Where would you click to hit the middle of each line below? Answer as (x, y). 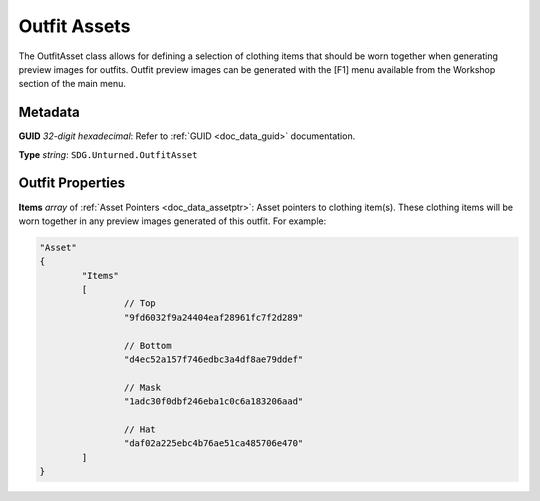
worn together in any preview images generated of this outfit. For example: (172, 221)
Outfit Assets (74, 26)
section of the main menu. (72, 84)
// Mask (142, 387)
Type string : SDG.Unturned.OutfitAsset (108, 154)
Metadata (49, 112)
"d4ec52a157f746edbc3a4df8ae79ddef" (213, 359)
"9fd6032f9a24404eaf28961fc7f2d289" (213, 317)
